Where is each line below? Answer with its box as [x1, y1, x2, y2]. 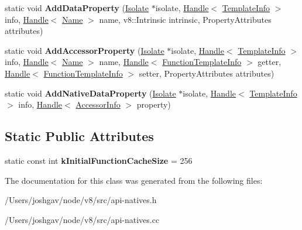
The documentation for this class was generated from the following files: [5, 174, 263, 186]
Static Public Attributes [5, 127, 154, 145]
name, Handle [99, 56, 149, 68]
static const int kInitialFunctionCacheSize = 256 [5, 154, 193, 166]
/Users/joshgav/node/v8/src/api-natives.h [5, 194, 157, 206]
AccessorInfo [75, 98, 121, 111]
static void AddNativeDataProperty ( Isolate [5, 87, 176, 99]
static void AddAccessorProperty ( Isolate [5, 44, 164, 56]
